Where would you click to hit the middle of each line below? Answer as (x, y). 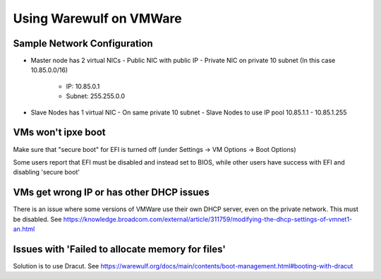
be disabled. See (37, 219)
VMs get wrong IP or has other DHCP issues (111, 192)
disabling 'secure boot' (47, 172)
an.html (24, 229)
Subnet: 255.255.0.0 (96, 96)
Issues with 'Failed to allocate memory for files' (119, 249)
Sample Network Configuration (83, 43)
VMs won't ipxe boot (59, 132)
